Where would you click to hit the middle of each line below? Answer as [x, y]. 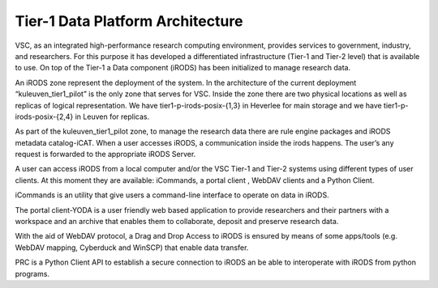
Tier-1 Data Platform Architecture [129, 21]
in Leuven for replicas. [112, 116]
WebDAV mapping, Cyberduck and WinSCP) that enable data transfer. [132, 248]
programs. [32, 273]
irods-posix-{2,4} [44, 116]
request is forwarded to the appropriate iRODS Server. [105, 155]
